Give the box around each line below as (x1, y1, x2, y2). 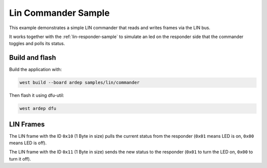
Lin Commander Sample (9, 7, 110, 18)
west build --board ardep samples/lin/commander (19, 80, 140, 85)
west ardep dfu (19, 106, 56, 111)
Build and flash (9, 53, 56, 62)
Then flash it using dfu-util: (9, 92, 64, 98)
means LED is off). (9, 140, 47, 146)
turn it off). (9, 156, 31, 162)
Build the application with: (9, 67, 62, 73)
